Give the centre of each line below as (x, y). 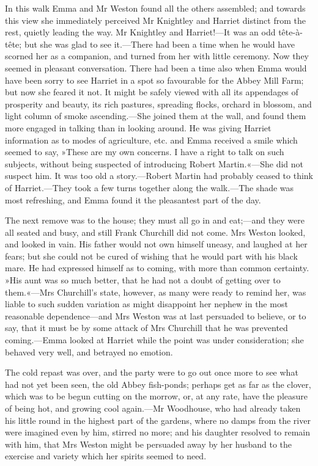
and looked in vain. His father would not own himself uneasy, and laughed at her (156, 244)
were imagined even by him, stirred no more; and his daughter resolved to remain (158, 432)
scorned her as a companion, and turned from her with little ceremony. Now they (157, 56)
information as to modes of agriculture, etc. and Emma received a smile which (151, 140)
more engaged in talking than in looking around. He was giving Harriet (138, 127)
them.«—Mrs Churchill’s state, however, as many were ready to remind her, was (156, 292)
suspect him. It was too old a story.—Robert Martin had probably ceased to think (159, 176)
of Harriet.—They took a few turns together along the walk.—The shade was (150, 187)
